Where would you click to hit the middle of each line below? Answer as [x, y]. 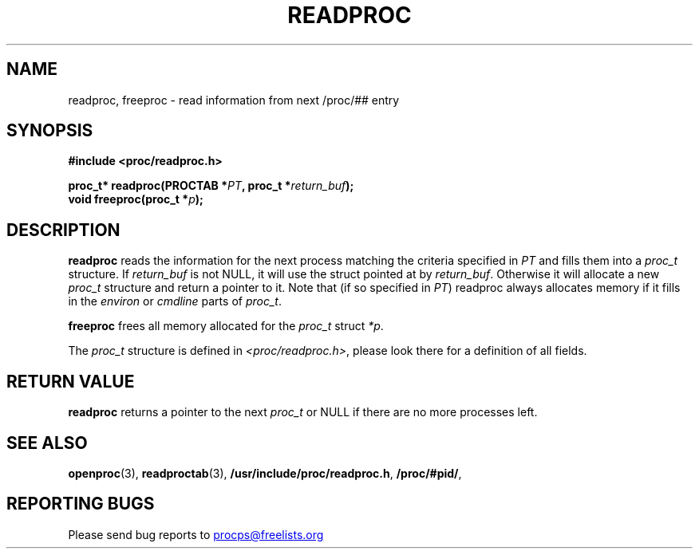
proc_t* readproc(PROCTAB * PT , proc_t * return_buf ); [211, 186]
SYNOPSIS [50, 131]
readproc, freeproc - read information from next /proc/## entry [234, 100]
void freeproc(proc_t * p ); [136, 199]
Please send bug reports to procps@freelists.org [196, 534]
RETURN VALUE [71, 381]
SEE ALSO [47, 443]
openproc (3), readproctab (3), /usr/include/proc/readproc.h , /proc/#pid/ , [265, 473]
